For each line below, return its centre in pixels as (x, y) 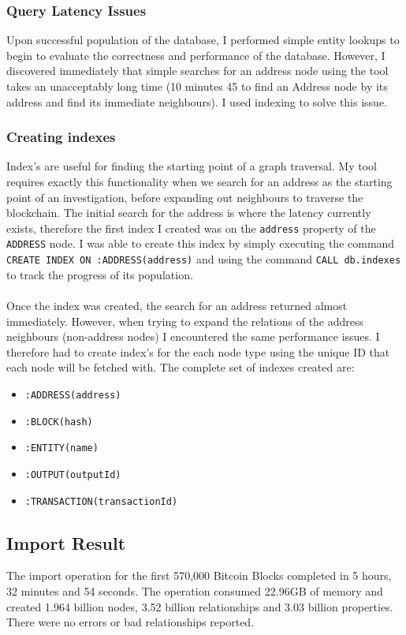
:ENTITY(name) (61, 448)
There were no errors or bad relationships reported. (130, 622)
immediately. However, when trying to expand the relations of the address (185, 321)
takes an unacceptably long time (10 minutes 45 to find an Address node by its (197, 86)
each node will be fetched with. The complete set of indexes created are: (181, 367)
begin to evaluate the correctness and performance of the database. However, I (196, 55)
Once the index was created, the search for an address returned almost (177, 305)
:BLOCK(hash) (59, 422)
